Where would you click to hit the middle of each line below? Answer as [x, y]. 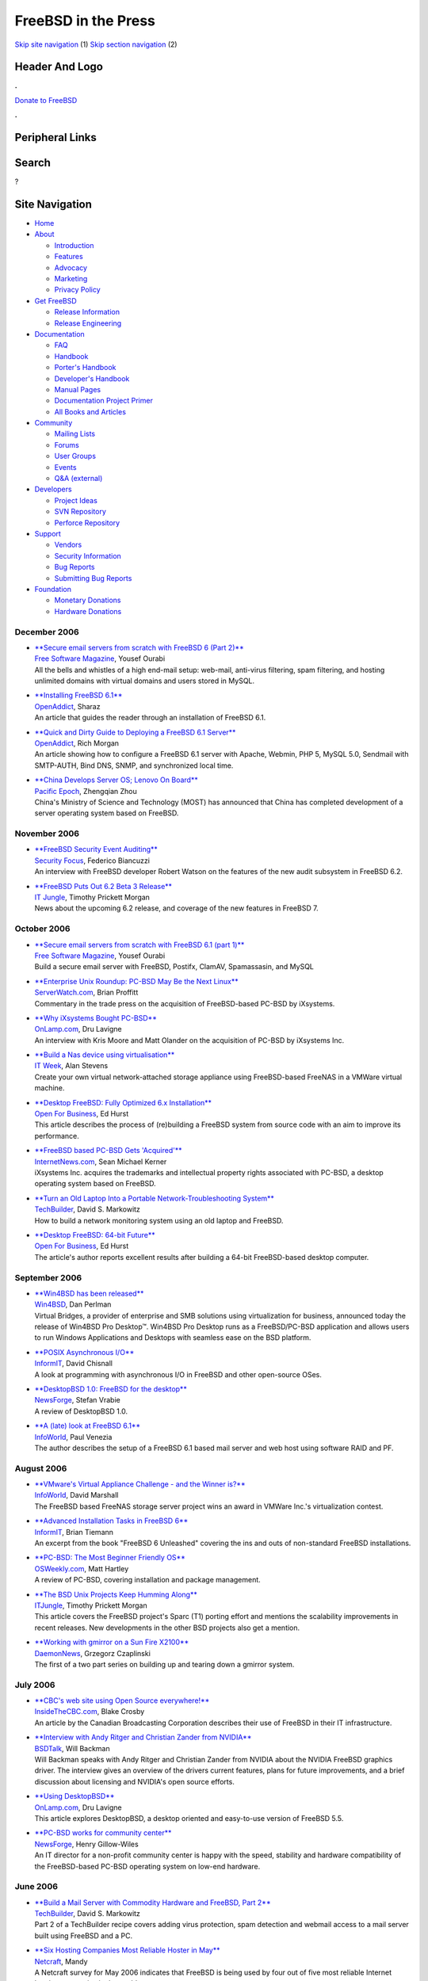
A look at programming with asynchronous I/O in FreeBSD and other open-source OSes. [178, 1374]
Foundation [53, 589]
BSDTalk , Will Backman [72, 1748]
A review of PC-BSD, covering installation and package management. [147, 1580]
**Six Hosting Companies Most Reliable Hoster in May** [127, 1950]
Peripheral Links [55, 137]
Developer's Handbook [92, 378]
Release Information [87, 312]
